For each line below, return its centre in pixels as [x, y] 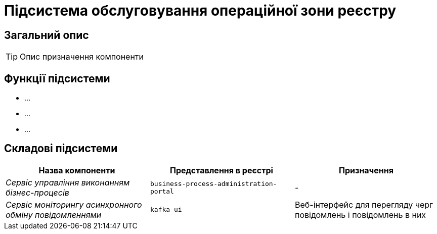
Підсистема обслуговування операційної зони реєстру [200, 11]
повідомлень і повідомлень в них [360, 215]
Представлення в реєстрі [221, 170]
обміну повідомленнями [54, 215]
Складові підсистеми [61, 149]
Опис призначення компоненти [82, 57]
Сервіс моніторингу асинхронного [74, 204]
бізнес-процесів [37, 192]
